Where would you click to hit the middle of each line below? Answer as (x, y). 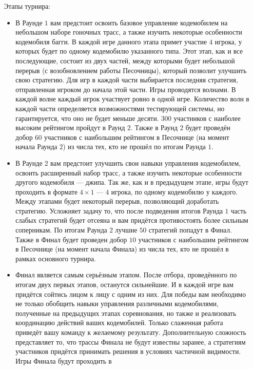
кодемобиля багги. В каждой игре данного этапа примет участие (111, 41)
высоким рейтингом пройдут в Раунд (70, 127)
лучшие (126, 230)
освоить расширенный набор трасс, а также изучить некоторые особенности (128, 172)
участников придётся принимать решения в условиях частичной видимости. (128, 351)
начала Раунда (36, 146)
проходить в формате (46, 191)
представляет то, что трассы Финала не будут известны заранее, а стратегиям (130, 341)
